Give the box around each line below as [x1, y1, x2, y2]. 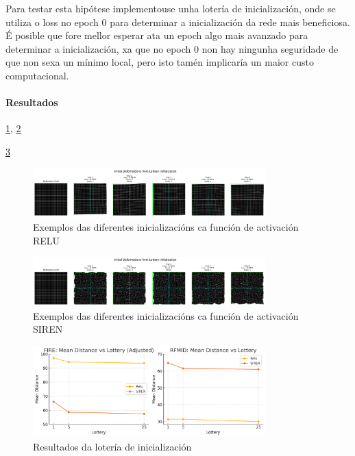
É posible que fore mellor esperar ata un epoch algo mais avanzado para [5, 28, 308, 42]
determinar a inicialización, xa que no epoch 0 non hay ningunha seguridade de [5, 41, 339, 55]
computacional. [5, 68, 69, 82]
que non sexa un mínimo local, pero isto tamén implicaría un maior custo [5, 55, 314, 69]
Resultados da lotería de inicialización [33, 439, 192, 453]
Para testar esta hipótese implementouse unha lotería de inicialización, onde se [5, 1, 336, 15]
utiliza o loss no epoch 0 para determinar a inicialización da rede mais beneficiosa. [5, 14, 350, 29]
